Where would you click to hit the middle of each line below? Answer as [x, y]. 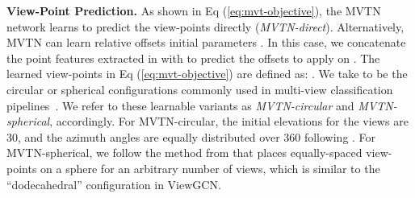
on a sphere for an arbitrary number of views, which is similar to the [210, 168]
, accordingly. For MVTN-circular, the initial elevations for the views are [229, 121]
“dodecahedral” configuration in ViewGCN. [114, 184]
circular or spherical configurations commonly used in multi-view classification [200, 89]
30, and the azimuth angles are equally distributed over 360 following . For [191, 136]
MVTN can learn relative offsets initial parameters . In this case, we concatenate [206, 42]
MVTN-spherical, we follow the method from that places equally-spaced [184, 153]
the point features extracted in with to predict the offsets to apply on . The [193, 58]
